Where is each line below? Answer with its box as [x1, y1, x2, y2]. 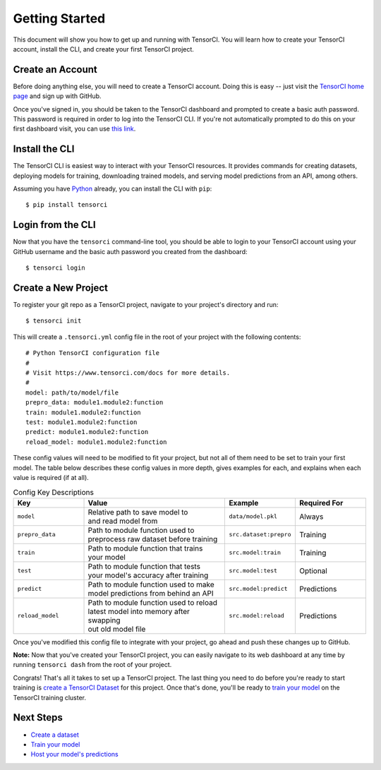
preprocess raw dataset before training [87, 534, 218, 543]
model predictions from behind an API [87, 588, 214, 598]
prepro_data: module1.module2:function [25, 399, 164, 407]
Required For [298, 498, 344, 507]
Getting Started [13, 11, 106, 26]
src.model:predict [229, 585, 289, 593]
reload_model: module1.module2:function [25, 438, 167, 446]
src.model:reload [229, 612, 285, 620]
